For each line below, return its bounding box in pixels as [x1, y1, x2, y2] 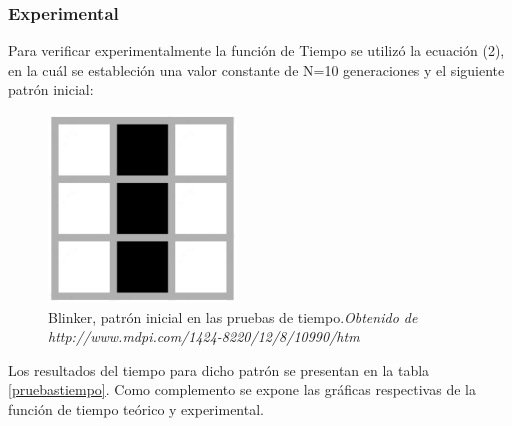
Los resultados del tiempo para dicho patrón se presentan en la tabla [8, 359, 430, 380]
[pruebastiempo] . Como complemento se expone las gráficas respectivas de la [8, 379, 476, 400]
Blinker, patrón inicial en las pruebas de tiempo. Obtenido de [48, 306, 418, 327]
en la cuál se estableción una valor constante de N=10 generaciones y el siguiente [8, 59, 505, 80]
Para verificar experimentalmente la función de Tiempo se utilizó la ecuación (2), [8, 40, 505, 61]
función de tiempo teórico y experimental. [8, 398, 264, 419]
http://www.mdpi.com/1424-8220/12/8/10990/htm [48, 326, 360, 347]
